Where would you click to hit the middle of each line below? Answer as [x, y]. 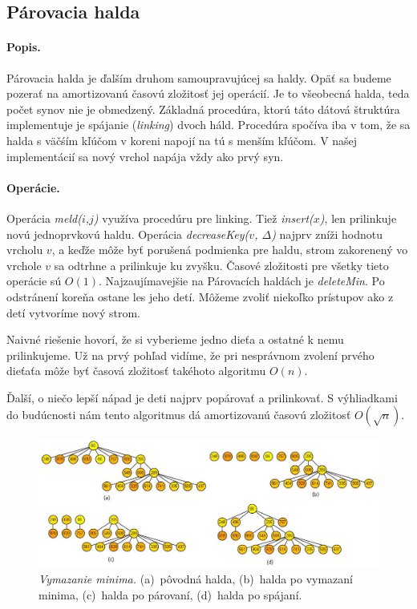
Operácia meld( [44, 218]
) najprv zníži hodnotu [327, 234]
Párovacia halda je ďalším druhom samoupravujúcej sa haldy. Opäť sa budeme [199, 77]
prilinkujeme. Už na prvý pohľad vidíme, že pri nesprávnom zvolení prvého [190, 355]
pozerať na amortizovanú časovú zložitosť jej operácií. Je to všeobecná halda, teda [208, 93]
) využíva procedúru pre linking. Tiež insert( [203, 218]
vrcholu [25, 250]
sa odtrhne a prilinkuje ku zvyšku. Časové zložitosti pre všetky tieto [221, 265]
